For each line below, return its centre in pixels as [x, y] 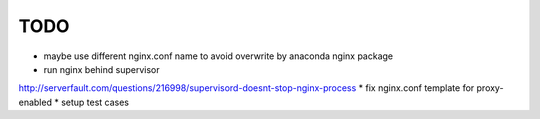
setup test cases [95, 102]
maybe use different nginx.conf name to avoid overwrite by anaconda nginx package [218, 56]
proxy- [490, 88]
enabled [35, 102]
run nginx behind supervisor [101, 69]
